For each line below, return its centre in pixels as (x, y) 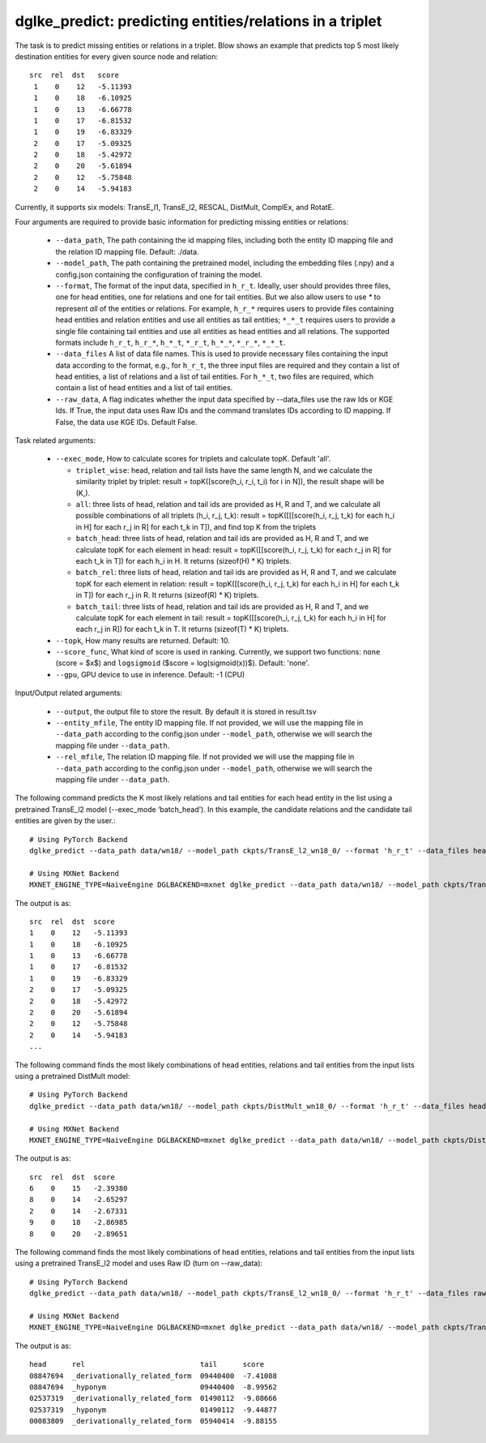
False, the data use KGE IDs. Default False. (126, 422)
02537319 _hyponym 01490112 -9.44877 (153, 1410)
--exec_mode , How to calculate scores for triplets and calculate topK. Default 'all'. (193, 459)
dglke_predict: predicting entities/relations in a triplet (198, 21)
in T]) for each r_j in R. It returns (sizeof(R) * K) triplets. (167, 595)
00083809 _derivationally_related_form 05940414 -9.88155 (153, 1421)
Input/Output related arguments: (69, 693)
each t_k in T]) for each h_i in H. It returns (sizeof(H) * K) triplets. (183, 560)
